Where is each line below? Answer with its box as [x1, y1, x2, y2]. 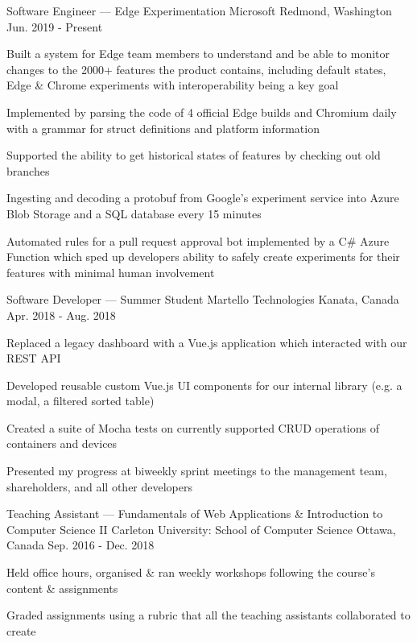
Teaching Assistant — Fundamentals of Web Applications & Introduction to [6, 505, 383, 522]
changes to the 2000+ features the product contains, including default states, [6, 60, 386, 77]
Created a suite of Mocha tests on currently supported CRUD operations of [6, 419, 379, 436]
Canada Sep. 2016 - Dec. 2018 [6, 536, 155, 553]
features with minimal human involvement [6, 263, 215, 280]
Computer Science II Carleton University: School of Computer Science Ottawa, [6, 520, 396, 537]
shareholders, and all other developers [6, 478, 193, 495]
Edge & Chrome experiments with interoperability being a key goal [6, 77, 339, 93]
